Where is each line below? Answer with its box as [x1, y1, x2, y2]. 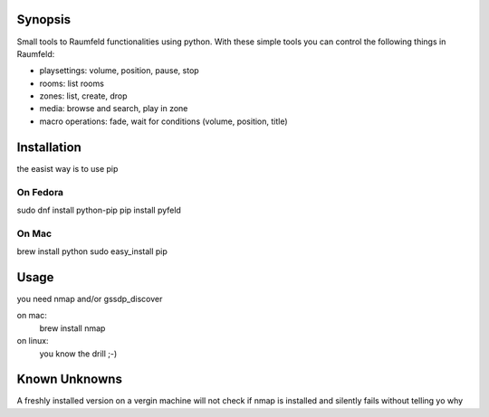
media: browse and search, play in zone [39, 103, 188, 114]
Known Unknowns [16, 372, 122, 387]
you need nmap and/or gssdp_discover [16, 293, 163, 304]
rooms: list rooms [39, 78, 104, 89]
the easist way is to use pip [16, 163, 119, 174]
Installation [16, 139, 81, 155]
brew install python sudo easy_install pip [16, 246, 168, 257]
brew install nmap [39, 322, 106, 334]
